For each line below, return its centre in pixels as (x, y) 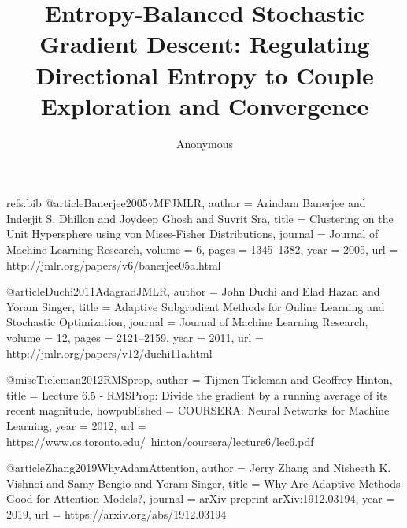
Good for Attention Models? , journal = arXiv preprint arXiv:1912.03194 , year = (201, 498)
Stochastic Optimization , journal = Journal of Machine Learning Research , (187, 322)
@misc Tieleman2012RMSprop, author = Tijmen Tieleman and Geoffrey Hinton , (200, 379)
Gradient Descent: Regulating (205, 44)
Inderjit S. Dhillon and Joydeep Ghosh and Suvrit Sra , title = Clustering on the (200, 218)
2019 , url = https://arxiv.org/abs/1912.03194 (117, 513)
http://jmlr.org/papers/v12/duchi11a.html (109, 353)
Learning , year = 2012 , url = (76, 426)
